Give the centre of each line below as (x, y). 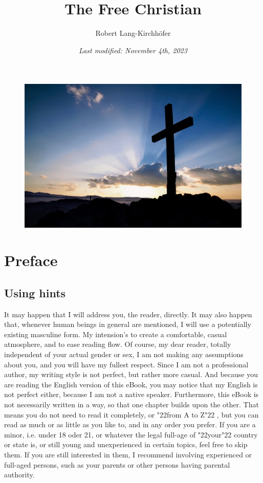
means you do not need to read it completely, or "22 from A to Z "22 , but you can (131, 414)
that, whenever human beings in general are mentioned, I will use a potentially (128, 324)
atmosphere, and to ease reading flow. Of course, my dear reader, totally (118, 344)
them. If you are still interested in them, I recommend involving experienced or (128, 454)
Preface (31, 260)
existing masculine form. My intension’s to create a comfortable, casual (116, 334)
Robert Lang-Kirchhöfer (133, 33)
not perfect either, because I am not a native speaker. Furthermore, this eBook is (131, 394)
